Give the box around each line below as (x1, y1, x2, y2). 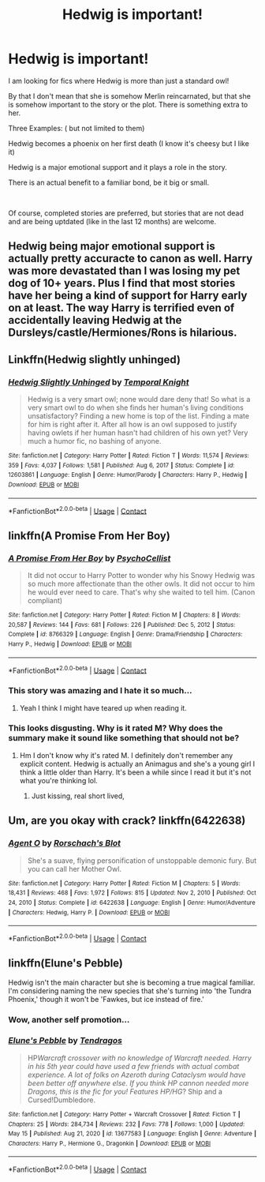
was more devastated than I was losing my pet (8, 265, 241, 278)
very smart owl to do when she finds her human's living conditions (27, 403, 244, 412)
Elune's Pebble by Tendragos (8, 1035, 122, 1046)
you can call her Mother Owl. (27, 864, 122, 873)
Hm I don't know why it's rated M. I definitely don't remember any (19, 750, 233, 760)
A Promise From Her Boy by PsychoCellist (8, 553, 171, 564)
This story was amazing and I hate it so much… (8, 685, 192, 696)
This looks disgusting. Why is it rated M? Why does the (8, 722, 223, 734)
